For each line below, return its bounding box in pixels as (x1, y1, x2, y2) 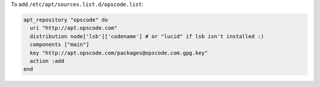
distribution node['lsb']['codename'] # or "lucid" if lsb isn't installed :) (30, 33, 264, 39)
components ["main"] (30, 41, 89, 48)
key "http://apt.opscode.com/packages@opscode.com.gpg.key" (30, 49, 208, 56)
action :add (30, 58, 65, 64)
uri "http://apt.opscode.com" (30, 25, 118, 32)
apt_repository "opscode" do (23, 16, 108, 23)
